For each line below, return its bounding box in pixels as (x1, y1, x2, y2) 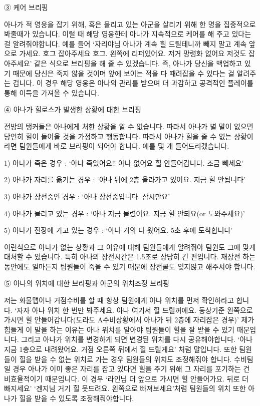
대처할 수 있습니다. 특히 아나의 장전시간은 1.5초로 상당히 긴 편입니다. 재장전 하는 (4, 251, 255, 262)
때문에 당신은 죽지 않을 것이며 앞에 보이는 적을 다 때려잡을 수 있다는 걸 (13, 68, 234, 78)
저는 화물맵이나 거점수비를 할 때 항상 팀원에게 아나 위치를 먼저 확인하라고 (4, 295, 234, 305)
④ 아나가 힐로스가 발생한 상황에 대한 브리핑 (4, 104, 141, 115)
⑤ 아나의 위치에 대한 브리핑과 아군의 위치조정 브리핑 (4, 278, 169, 288)
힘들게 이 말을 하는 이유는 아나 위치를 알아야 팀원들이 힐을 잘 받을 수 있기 (4, 324, 234, 334)
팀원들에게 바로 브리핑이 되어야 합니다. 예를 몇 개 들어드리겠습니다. (19, 141, 229, 151)
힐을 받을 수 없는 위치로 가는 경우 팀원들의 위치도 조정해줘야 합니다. (19, 353, 232, 364)
